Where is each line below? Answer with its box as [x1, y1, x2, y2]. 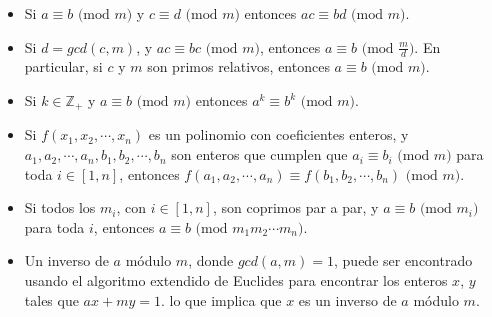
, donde [188, 250, 234, 271]
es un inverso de [298, 289, 397, 310]
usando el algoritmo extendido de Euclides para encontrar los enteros [24, 270, 448, 291]
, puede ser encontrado [334, 250, 473, 271]
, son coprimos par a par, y [212, 197, 379, 218]
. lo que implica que [160, 289, 282, 310]
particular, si [24, 56, 103, 77]
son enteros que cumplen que [171, 144, 348, 165]
